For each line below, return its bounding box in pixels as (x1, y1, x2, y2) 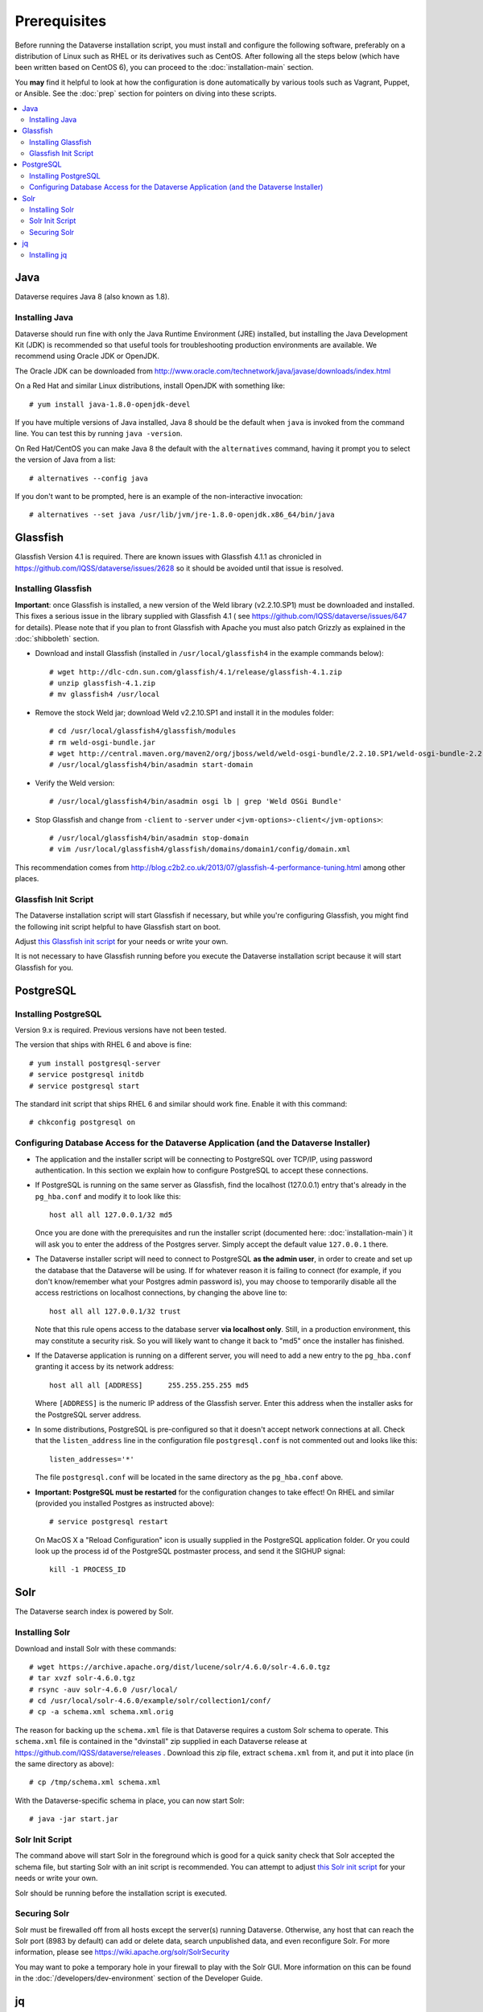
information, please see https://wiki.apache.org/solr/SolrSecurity (14, 1948, 229, 1957)
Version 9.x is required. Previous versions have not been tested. (14, 1025, 227, 1035)
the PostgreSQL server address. (35, 1409, 142, 1420)
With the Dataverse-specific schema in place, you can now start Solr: (14, 1796, 245, 1805)
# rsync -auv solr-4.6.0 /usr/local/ (29, 1684, 179, 1694)
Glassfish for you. (14, 963, 74, 972)
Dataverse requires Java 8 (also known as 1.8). (14, 292, 170, 302)
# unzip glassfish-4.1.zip (49, 678, 156, 688)
